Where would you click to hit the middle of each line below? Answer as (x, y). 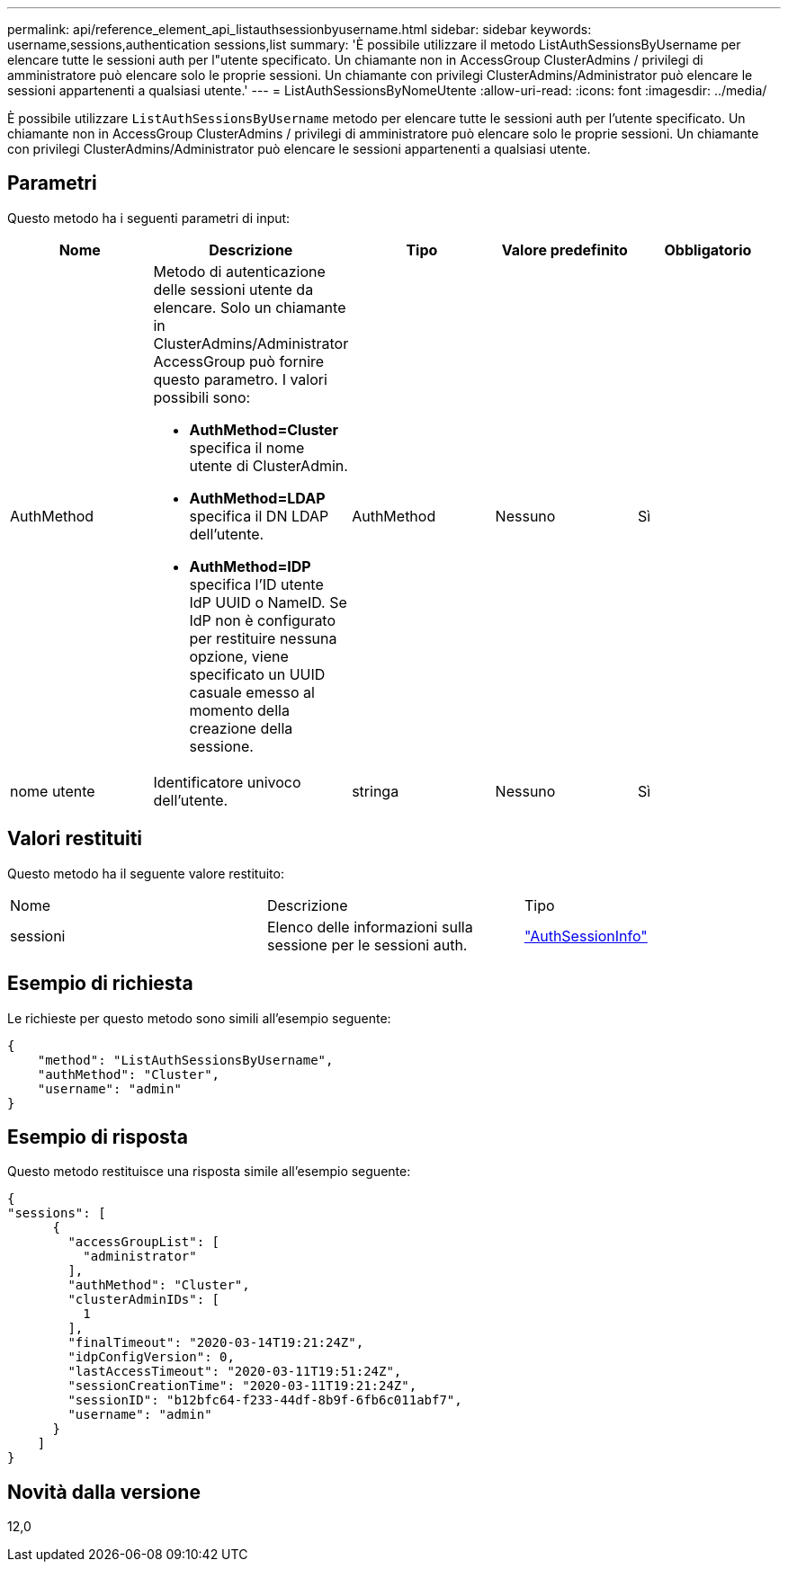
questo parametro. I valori (240, 379)
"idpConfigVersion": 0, (151, 1357)
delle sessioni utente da (233, 289)
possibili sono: (202, 397)
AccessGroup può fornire (239, 361)
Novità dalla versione (104, 1492)
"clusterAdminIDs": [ (144, 1300)
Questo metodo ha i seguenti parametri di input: (149, 218)
